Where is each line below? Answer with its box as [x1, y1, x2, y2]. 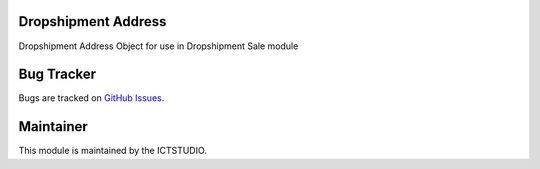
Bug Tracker [18, 66, 97, 83]
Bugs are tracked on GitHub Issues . [18, 92, 165, 104]
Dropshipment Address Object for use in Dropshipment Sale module [18, 40, 299, 52]
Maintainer [18, 118, 89, 135]
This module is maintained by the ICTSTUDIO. [18, 145, 207, 157]
